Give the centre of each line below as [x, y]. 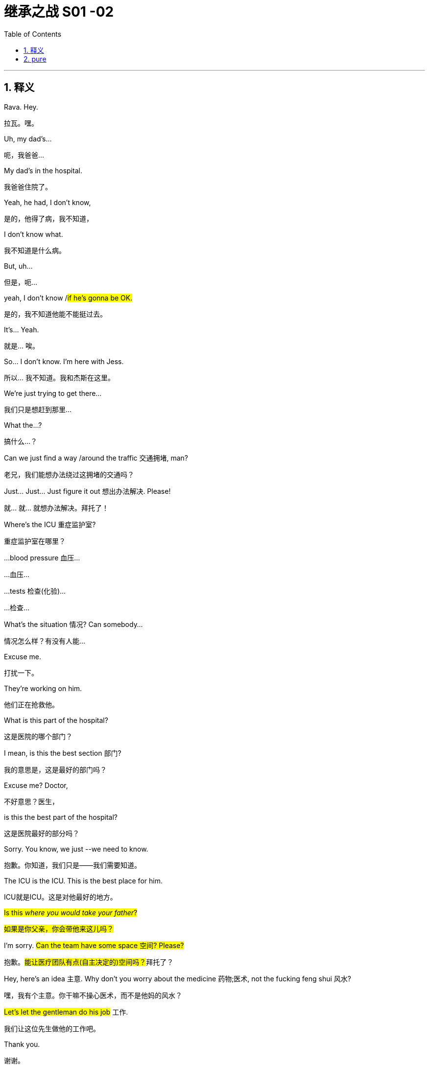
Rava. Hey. [21, 107]
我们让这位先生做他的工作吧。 [52, 1028]
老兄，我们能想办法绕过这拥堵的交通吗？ [69, 474]
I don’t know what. [34, 234]
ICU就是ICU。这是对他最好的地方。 [60, 897]
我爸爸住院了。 [28, 186]
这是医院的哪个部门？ [38, 736]
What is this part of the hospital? [56, 720]
